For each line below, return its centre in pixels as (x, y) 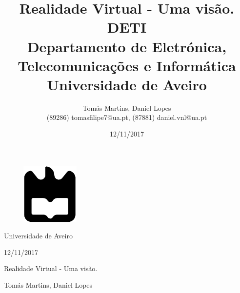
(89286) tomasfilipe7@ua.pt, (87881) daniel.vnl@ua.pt (127, 117)
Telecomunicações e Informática (127, 65)
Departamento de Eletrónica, (127, 46)
